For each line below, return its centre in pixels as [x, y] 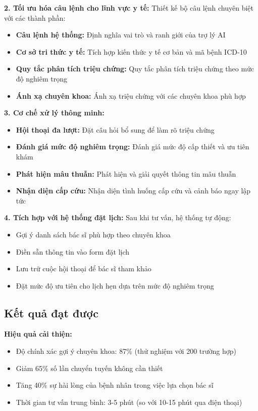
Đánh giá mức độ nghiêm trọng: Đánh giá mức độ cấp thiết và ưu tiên [133, 147]
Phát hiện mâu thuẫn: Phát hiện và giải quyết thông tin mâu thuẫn [126, 173]
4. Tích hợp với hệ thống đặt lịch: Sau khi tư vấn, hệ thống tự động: [118, 217]
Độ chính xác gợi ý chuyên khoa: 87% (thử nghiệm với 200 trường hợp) [126, 351]
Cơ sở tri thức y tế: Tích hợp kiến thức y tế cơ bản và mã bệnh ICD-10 [131, 51]
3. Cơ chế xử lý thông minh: [54, 113]
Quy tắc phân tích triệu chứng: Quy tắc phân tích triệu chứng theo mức [135, 69]
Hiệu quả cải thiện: [38, 334]
